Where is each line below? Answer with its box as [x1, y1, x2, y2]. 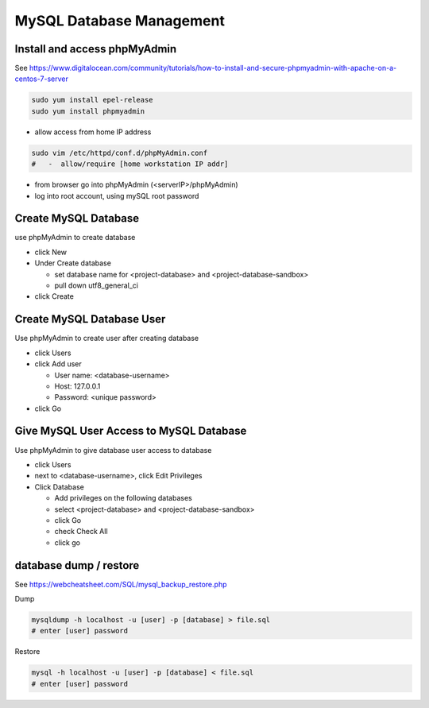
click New [34, 247, 68, 257]
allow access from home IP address [34, 127, 152, 137]
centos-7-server [14, 74, 69, 83]
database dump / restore [14, 559, 140, 572]
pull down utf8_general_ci [54, 280, 139, 290]
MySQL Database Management [14, 12, 226, 29]
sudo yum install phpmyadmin [31, 106, 145, 115]
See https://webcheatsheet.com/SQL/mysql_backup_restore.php [14, 579, 227, 589]
